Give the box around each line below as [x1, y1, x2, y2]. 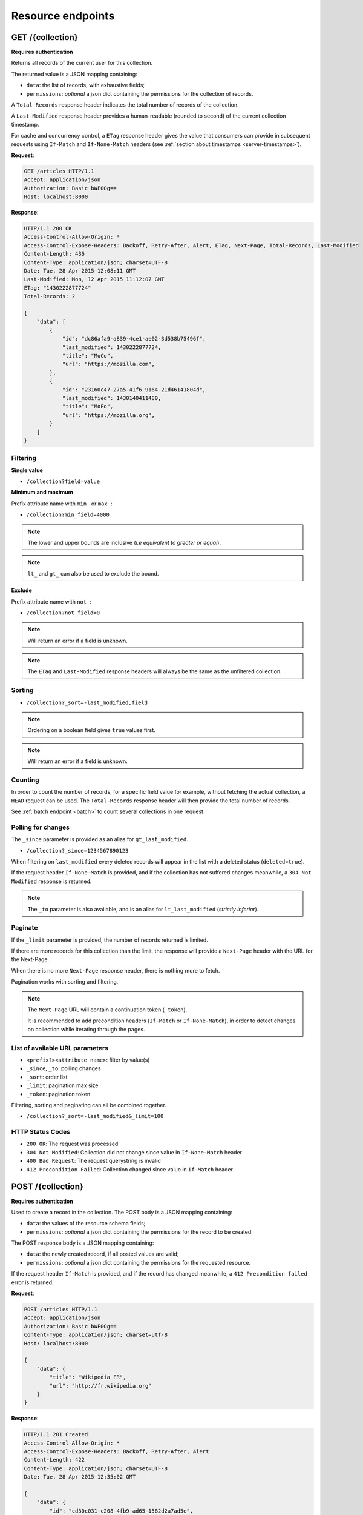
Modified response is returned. [11, 877, 92, 885]
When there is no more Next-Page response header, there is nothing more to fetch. [11, 967, 220, 974]
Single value [11, 467, 44, 474]
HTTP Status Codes [11, 1128, 71, 1136]
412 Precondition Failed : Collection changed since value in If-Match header [26, 1165, 233, 1173]
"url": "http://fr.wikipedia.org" [49, 1382, 152, 1389]
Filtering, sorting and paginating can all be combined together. [11, 1101, 166, 1108]
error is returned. [11, 1279, 54, 1286]
